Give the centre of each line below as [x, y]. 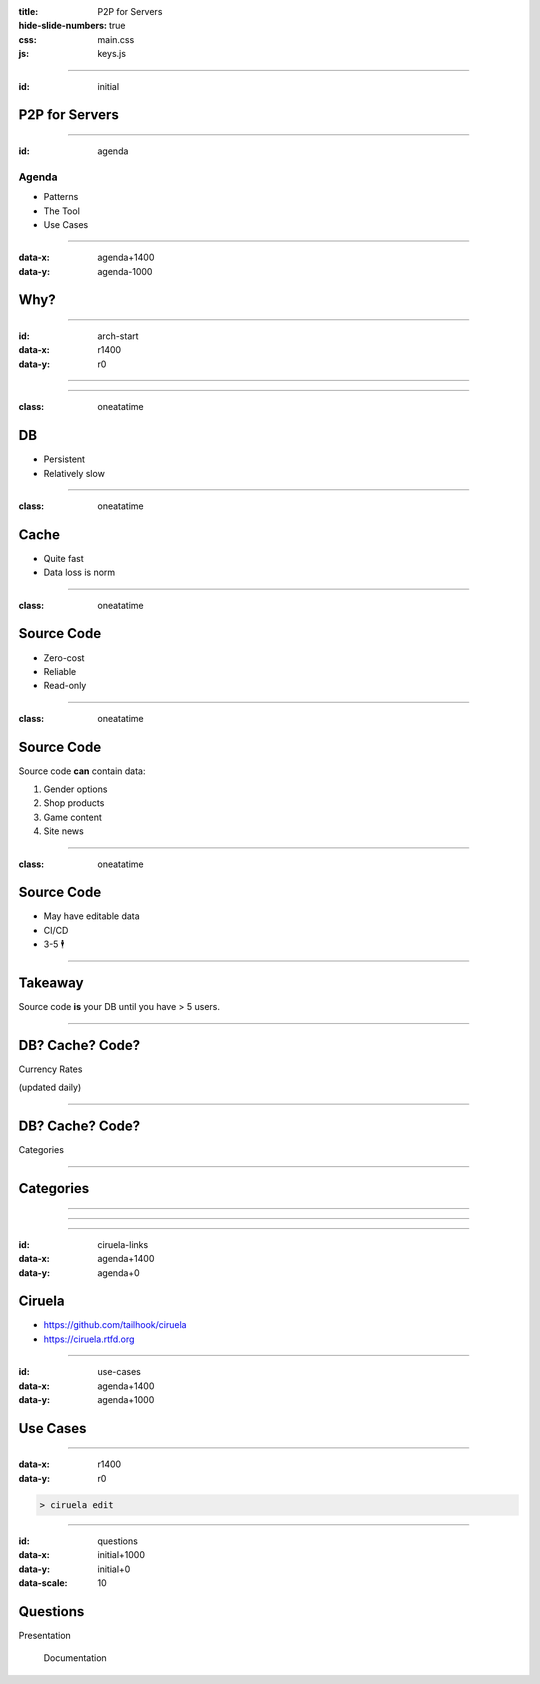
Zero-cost [64, 657]
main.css [116, 39]
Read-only [65, 686]
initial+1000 [121, 1555]
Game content [72, 817]
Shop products [74, 803]
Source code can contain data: [82, 771]
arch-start [118, 336]
